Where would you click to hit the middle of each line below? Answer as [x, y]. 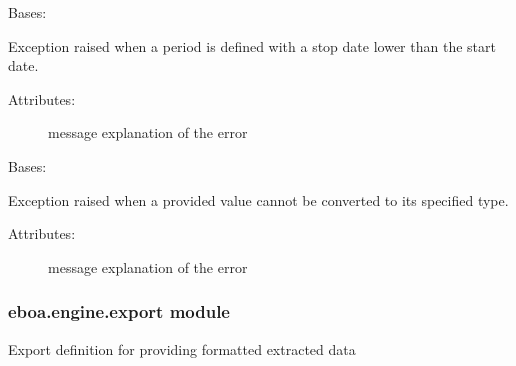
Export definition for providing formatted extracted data [182, 348]
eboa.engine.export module [119, 311]
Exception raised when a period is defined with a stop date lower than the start [252, 45]
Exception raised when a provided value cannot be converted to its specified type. [258, 199]
